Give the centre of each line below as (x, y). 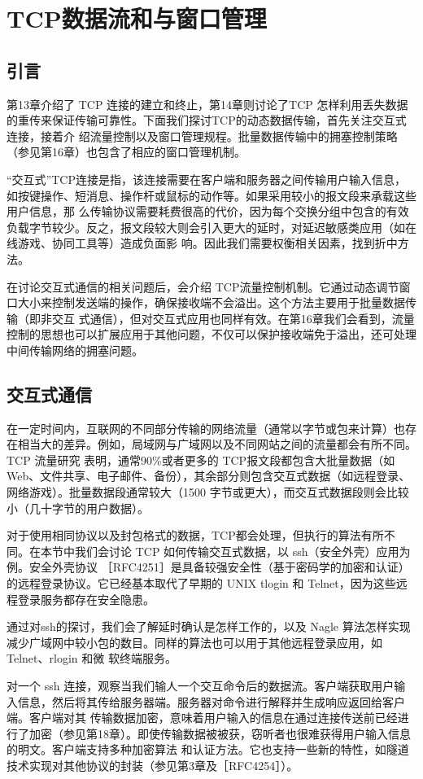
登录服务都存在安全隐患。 (86, 599)
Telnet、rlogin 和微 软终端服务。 (92, 658)
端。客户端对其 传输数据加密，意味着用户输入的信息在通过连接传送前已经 (202, 718)
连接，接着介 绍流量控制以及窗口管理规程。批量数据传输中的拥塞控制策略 (202, 136)
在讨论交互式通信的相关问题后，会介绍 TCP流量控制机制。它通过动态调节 (203, 286)
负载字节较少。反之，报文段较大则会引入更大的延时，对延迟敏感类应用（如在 (211, 227)
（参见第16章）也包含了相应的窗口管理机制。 (126, 152)
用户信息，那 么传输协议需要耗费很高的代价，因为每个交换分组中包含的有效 (208, 211)
